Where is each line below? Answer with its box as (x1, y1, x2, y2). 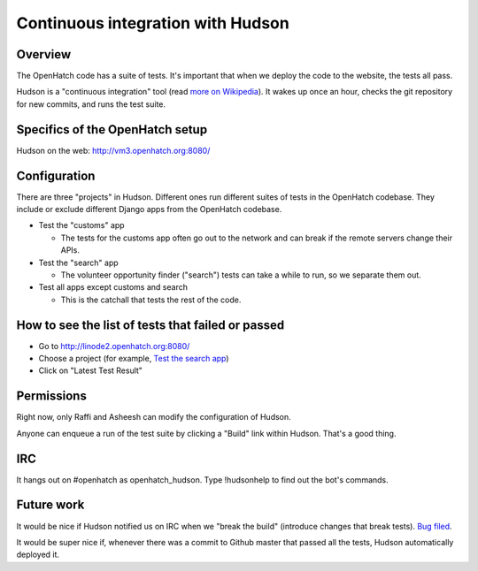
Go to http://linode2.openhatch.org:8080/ (38, 340, 190, 351)
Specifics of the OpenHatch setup (16, 122, 208, 137)
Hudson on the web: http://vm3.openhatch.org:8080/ (16, 145, 211, 156)
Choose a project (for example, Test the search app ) (38, 354, 229, 364)
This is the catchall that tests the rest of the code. (60, 294, 242, 305)
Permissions (16, 389, 88, 404)
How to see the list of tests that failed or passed (16, 317, 285, 332)
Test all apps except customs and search (38, 282, 188, 293)
